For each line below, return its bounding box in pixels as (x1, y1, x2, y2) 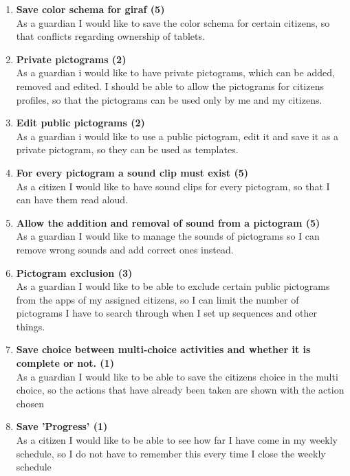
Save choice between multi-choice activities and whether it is (16, 342, 311, 356)
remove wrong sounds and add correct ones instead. (16, 242, 234, 256)
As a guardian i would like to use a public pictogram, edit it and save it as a (16, 128, 338, 143)
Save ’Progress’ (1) (16, 419, 108, 433)
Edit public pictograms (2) (16, 115, 145, 130)
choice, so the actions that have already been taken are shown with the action (16, 383, 344, 397)
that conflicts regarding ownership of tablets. (16, 29, 205, 43)
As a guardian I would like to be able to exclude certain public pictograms (16, 279, 330, 293)
